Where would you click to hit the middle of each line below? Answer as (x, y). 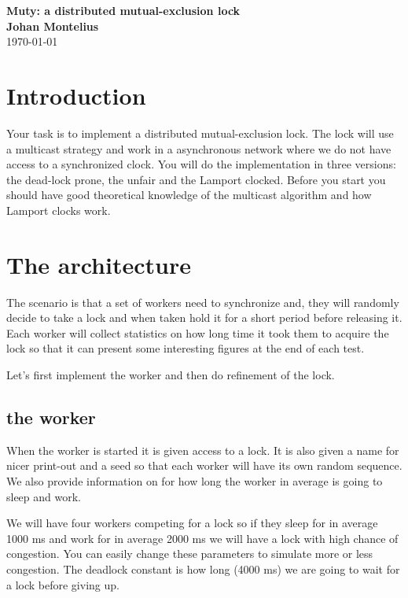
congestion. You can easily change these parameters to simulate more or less (190, 554)
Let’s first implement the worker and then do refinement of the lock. (171, 374)
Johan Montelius (53, 26)
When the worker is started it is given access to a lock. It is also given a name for (203, 450)
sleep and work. (44, 496)
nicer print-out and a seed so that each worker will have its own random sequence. (204, 465)
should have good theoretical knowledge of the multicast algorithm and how (189, 195)
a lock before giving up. (63, 584)
